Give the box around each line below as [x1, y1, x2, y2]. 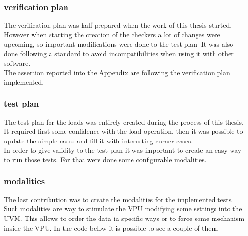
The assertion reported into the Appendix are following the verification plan [4, 67, 230, 78]
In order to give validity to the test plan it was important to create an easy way [4, 145, 242, 155]
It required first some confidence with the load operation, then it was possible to [4, 126, 243, 136]
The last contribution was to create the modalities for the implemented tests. [4, 194, 233, 204]
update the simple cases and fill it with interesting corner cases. [4, 135, 193, 145]
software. [4, 58, 31, 68]
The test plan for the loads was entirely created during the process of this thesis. [4, 116, 244, 126]
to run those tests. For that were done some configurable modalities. [4, 154, 207, 164]
